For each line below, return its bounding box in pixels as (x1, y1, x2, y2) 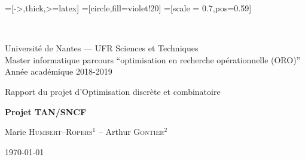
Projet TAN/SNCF (5, 105, 87, 118)
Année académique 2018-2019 (5, 65, 112, 78)
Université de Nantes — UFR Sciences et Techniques (5, 42, 199, 54)
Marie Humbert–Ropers (5, 125, 93, 138)
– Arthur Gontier (98, 125, 164, 138)
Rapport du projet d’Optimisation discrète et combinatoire (5, 85, 221, 97)
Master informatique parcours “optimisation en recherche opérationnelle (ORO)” (5, 53, 301, 66)
